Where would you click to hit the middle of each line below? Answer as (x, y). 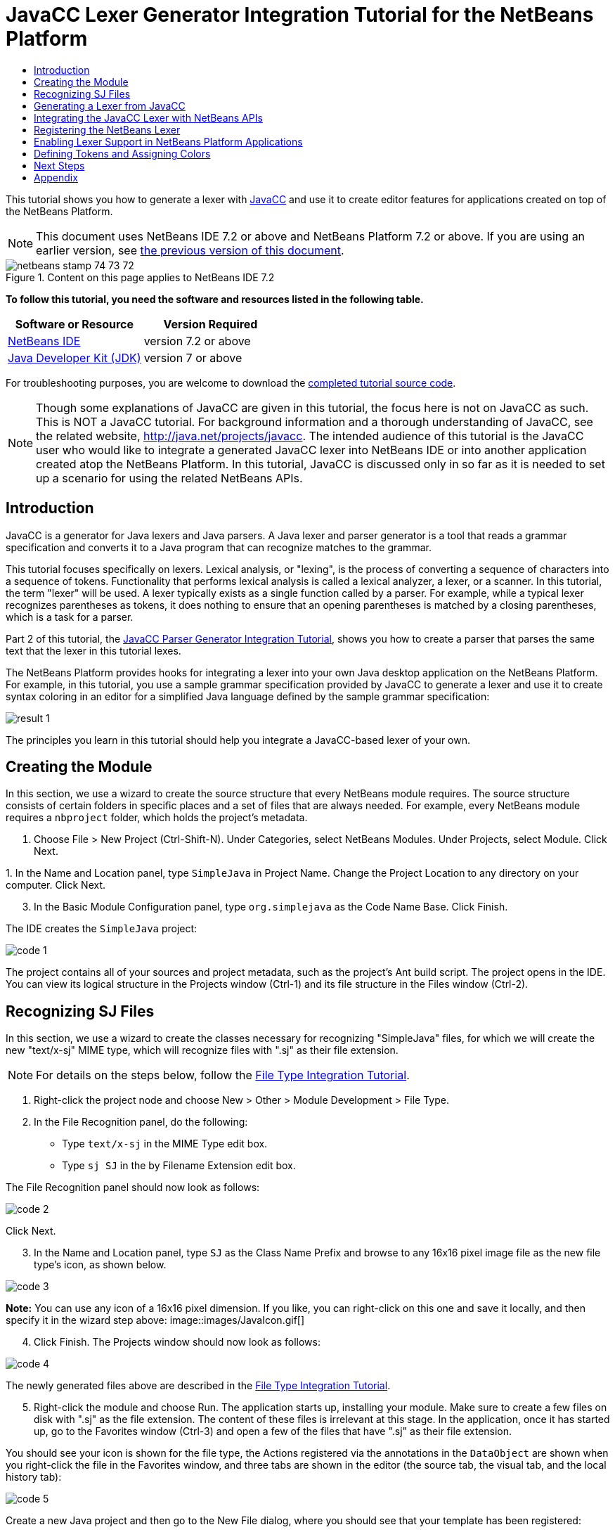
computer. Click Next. (56, 885)
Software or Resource (74, 324)
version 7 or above (193, 358)
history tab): (34, 1477)
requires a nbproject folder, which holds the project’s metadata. (157, 818)
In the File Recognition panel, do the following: (141, 1122)
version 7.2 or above (197, 341)
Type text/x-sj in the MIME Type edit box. (165, 1144)
